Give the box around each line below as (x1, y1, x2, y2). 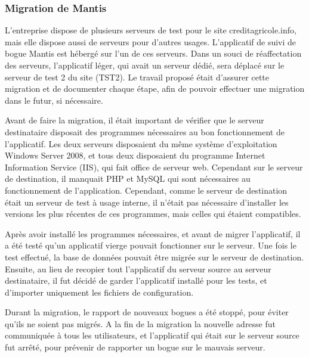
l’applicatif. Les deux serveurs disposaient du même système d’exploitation (5, 137, 277, 150)
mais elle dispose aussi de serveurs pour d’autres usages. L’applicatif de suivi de (5, 35, 296, 48)
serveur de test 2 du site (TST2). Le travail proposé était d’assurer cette (5, 70, 270, 83)
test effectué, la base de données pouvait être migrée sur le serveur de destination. (5, 250, 304, 263)
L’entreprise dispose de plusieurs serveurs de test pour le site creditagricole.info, (5, 24, 296, 36)
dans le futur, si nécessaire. (5, 94, 103, 106)
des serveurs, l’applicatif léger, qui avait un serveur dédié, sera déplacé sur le (5, 59, 285, 71)
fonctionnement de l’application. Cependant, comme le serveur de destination (5, 184, 288, 196)
